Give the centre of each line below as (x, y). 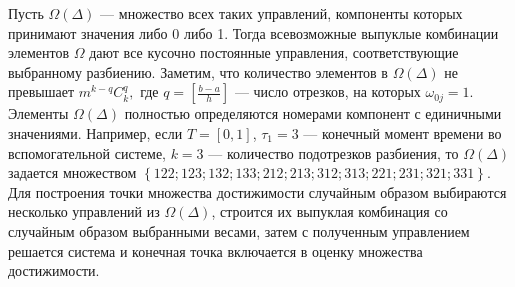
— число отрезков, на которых (327, 91)
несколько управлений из (84, 211)
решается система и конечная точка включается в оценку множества (215, 250)
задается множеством (72, 172)
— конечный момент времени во (402, 132)
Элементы (38, 113)
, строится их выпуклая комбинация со (329, 211)
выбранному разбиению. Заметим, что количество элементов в (198, 71)
